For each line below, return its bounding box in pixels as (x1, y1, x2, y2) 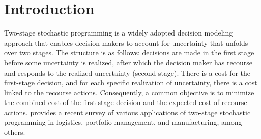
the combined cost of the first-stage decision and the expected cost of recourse (4, 97, 247, 108)
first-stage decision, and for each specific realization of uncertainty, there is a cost (4, 77, 257, 88)
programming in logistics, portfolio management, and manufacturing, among (4, 117, 242, 127)
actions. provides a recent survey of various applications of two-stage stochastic (4, 107, 251, 117)
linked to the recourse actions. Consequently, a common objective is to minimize (4, 87, 254, 97)
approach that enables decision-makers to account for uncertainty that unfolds (4, 37, 248, 48)
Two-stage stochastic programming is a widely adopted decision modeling (4, 27, 233, 38)
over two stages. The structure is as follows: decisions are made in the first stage (4, 47, 254, 58)
